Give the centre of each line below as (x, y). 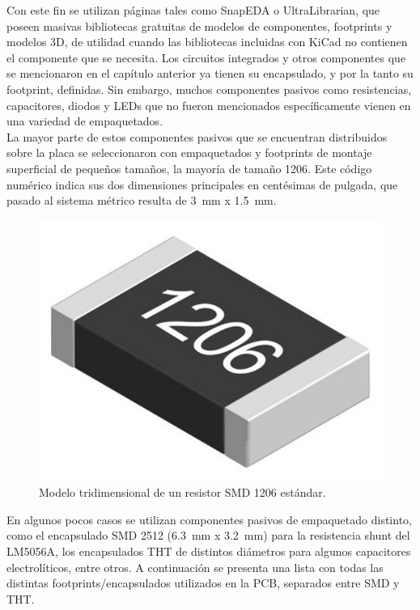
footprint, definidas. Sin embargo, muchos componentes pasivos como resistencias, (209, 89)
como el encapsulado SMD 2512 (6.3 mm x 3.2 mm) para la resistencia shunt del (208, 535)
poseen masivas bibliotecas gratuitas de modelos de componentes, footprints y (199, 25)
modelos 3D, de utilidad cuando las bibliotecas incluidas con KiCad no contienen (207, 42)
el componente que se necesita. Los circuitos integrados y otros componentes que (206, 57)
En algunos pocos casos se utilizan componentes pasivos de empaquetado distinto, (209, 519)
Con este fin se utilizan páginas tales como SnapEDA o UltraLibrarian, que (193, 10)
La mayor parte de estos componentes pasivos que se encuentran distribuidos (197, 136)
